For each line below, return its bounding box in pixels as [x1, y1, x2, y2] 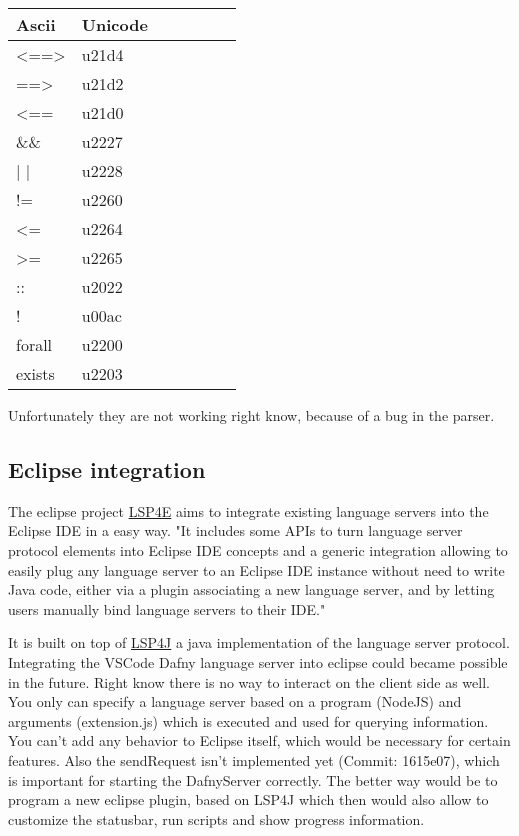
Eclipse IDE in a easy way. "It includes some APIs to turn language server [8, 520, 463, 541]
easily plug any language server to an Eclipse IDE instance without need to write [8, 559, 505, 580]
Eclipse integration [8, 453, 206, 484]
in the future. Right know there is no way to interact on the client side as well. [8, 671, 490, 692]
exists [16, 362, 55, 385]
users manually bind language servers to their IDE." [8, 598, 326, 619]
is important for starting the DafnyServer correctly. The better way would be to [8, 769, 498, 790]
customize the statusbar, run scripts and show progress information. [8, 808, 425, 829]
